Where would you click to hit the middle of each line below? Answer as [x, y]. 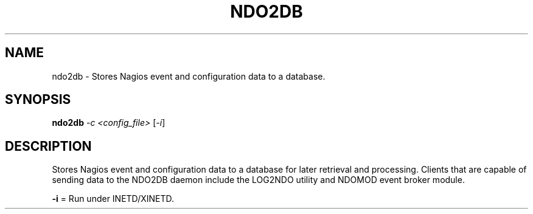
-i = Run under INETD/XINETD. [113, 199]
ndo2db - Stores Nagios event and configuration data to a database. [189, 76]
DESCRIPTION [48, 146]
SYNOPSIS [38, 100]
